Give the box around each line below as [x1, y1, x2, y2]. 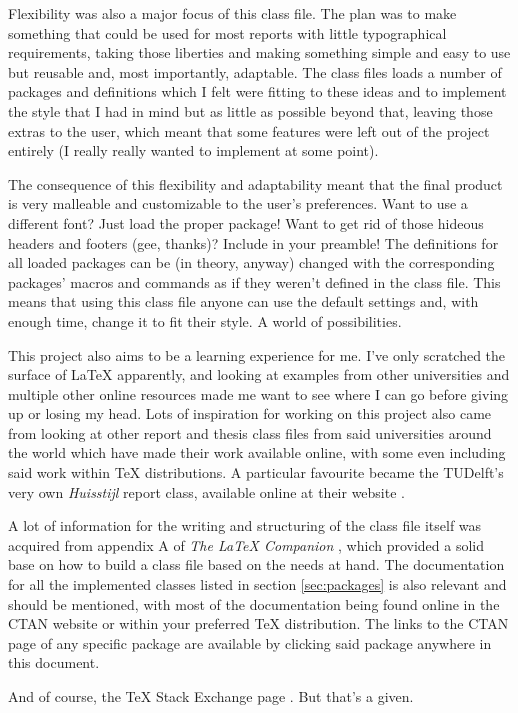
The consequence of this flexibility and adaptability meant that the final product [8, 173, 503, 194]
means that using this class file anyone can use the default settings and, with [8, 291, 479, 312]
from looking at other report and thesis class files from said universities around [8, 422, 492, 443]
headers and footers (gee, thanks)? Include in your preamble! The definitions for [8, 232, 499, 253]
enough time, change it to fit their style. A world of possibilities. [8, 310, 402, 331]
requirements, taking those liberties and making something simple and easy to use [8, 42, 511, 63]
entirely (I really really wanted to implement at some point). [8, 140, 379, 161]
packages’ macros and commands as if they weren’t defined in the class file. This [8, 271, 501, 292]
